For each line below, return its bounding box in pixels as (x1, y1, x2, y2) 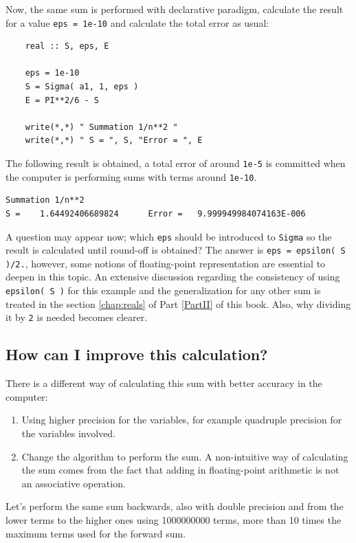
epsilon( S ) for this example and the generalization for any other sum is (5, 283, 321, 298)
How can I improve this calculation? (5, 344, 268, 365)
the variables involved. (21, 425, 116, 440)
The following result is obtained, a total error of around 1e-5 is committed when (5, 156, 346, 170)
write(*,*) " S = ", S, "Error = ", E (25, 135, 203, 146)
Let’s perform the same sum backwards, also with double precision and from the (5, 499, 344, 513)
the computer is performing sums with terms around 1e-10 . (5, 169, 257, 184)
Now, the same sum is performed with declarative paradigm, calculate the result (5, 2, 344, 16)
